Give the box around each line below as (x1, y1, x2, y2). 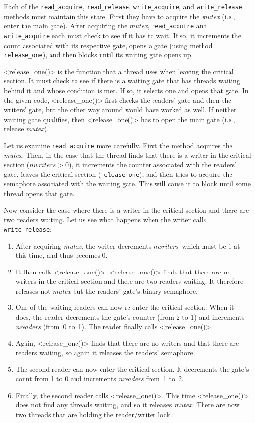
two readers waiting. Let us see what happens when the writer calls (4, 214, 206, 224)
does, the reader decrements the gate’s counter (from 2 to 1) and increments (15, 312, 245, 322)
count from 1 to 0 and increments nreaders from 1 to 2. (15, 373, 184, 384)
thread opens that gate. (4, 188, 75, 199)
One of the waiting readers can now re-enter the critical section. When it (15, 302, 234, 312)
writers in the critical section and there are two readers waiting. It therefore (15, 276, 244, 286)
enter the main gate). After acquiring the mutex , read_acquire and (4, 21, 207, 31)
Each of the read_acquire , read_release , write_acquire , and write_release (4, 1, 242, 11)
